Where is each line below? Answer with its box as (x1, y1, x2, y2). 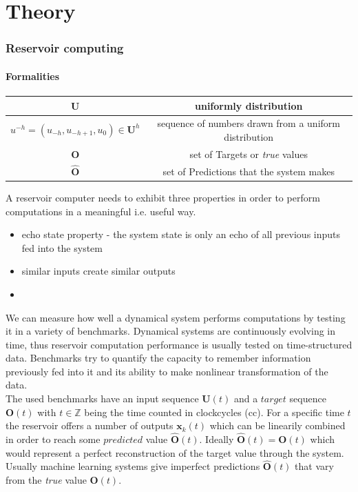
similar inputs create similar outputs (21, 264, 176, 278)
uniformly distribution (194, 98, 303, 112)
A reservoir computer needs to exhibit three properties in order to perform (6, 190, 320, 204)
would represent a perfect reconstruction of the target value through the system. (6, 445, 344, 460)
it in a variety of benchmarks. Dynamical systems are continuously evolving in (6, 324, 336, 338)
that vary (295, 459, 334, 473)
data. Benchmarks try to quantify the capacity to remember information (6, 351, 311, 365)
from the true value (6, 473, 87, 487)
